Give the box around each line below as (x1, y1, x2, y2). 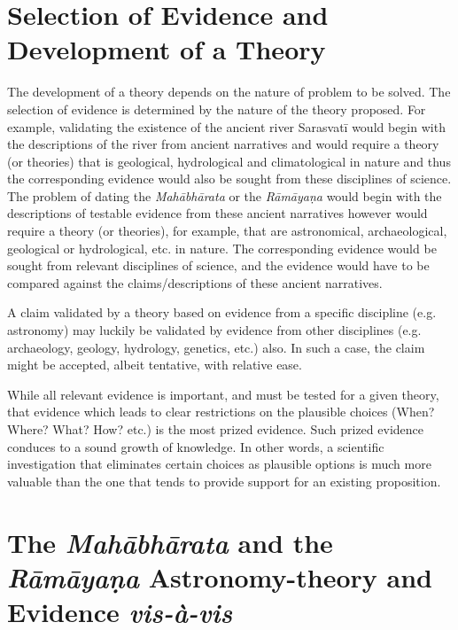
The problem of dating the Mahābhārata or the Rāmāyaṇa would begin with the (7, 186, 442, 205)
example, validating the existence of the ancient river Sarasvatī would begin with (7, 117, 446, 136)
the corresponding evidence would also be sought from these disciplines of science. (7, 169, 452, 188)
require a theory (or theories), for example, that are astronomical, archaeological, (7, 222, 447, 240)
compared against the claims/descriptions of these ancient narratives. (7, 273, 383, 292)
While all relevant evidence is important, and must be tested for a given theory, (7, 385, 439, 403)
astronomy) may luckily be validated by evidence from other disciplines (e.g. (7, 321, 422, 339)
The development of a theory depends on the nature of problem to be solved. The (7, 82, 451, 101)
